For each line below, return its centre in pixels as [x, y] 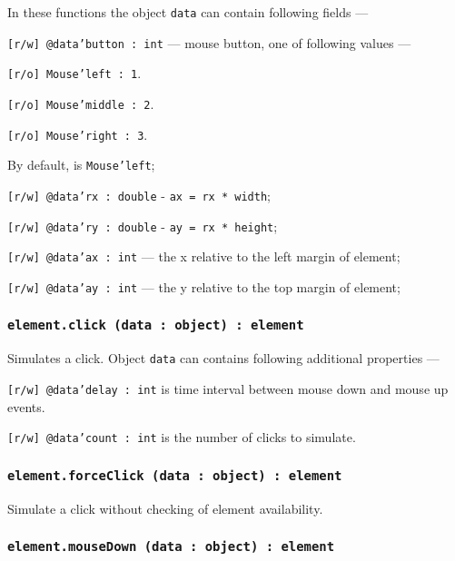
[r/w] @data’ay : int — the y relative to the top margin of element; [204, 286]
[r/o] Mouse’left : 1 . [74, 73]
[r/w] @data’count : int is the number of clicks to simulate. [182, 437]
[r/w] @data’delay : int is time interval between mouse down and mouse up [228, 389]
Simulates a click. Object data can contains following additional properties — [223, 358]
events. [26, 406]
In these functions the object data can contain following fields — [188, 12]
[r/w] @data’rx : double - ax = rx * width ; [139, 195]
